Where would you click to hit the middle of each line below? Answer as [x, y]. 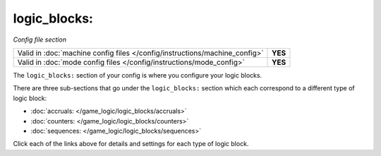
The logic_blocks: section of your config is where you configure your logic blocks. [138, 75]
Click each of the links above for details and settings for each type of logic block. [131, 144]
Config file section [40, 40]
